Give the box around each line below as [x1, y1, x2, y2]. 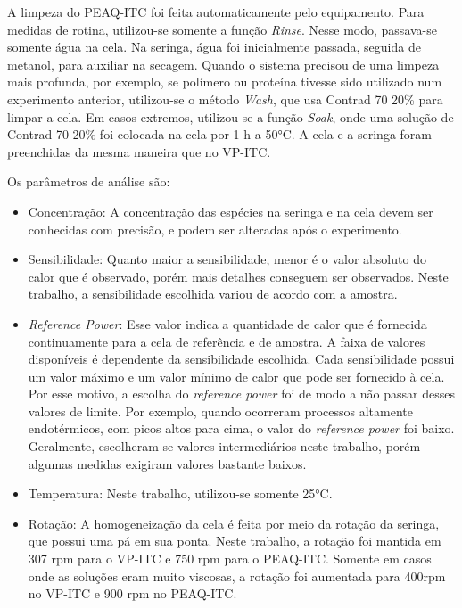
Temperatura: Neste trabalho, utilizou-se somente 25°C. [28, 484, 333, 503]
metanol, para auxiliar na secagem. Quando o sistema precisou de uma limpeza [7, 54, 440, 73]
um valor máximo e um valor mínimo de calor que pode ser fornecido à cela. [28, 366, 445, 385]
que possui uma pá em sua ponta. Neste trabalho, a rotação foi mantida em [28, 531, 441, 550]
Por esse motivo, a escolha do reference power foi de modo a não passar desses [28, 384, 455, 403]
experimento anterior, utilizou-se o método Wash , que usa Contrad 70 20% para [7, 89, 443, 108]
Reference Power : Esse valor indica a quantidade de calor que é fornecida [28, 314, 427, 333]
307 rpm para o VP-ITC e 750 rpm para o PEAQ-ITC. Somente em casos [28, 549, 432, 568]
